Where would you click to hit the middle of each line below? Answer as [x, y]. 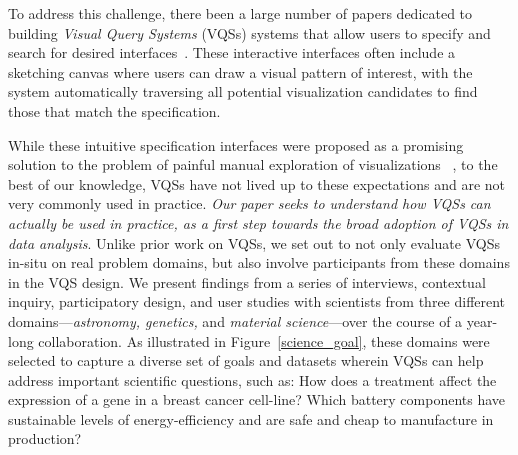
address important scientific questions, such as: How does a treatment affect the [252, 379]
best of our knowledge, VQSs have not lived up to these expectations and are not [256, 183]
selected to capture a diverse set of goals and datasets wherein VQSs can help [246, 360]
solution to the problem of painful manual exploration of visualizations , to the [253, 164]
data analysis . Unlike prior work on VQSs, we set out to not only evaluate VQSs [254, 242]
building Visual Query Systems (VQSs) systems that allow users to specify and [249, 32]
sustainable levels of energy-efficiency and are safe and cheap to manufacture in [251, 418]
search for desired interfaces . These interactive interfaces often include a [232, 52]
